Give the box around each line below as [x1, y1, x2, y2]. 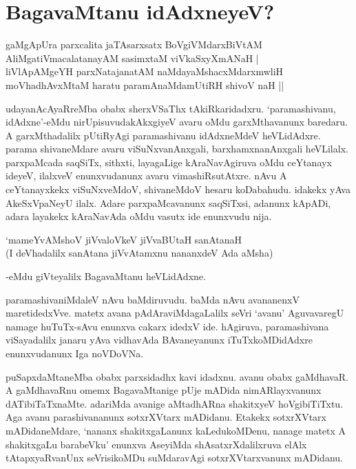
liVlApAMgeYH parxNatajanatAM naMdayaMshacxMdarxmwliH [6, 64, 284, 79]
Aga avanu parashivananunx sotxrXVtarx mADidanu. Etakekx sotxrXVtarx [6, 410, 326, 424]
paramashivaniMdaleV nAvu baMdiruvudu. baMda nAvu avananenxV [6, 292, 300, 306]
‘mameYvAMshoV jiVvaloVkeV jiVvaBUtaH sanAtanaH [6, 232, 242, 246]
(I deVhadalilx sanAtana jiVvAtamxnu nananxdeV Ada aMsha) [6, 246, 273, 260]
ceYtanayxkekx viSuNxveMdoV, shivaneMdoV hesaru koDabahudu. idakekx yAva [6, 182, 350, 197]
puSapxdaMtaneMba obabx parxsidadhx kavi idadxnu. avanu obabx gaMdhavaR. [6, 369, 348, 383]
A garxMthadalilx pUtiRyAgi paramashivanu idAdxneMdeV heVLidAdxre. [6, 128, 321, 142]
